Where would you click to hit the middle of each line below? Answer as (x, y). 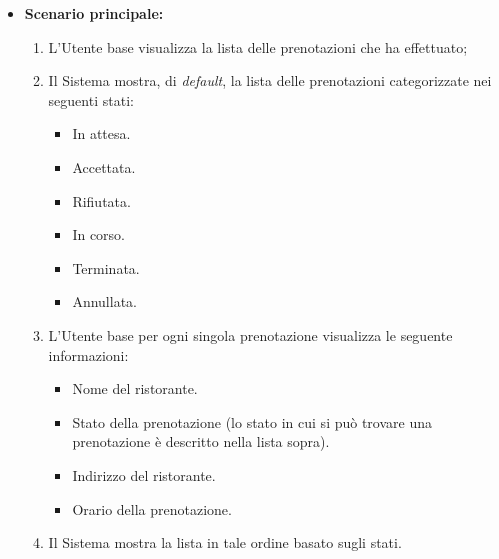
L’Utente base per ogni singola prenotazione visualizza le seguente (250, 334)
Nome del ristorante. (135, 388)
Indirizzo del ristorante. (144, 474)
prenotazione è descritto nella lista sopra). (201, 441)
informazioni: (88, 354)
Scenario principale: (94, 13)
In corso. (99, 234)
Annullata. (104, 301)
